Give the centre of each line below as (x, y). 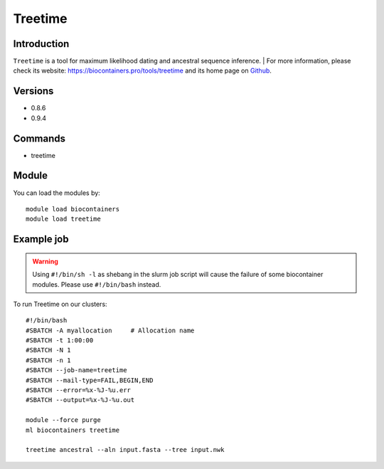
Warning (45, 261)
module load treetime (63, 219)
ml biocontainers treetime (73, 430)
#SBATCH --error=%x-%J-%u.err (79, 390)
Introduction (41, 44)
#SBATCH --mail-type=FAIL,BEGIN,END (90, 380)
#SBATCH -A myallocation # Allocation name (110, 330)
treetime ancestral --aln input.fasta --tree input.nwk (125, 450)
